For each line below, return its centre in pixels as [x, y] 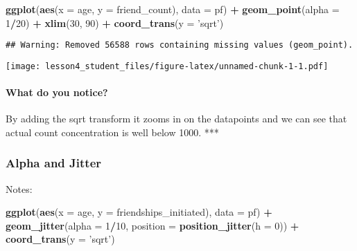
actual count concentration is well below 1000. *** [112, 132]
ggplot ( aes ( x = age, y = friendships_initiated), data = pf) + [139, 212]
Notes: [19, 188]
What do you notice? [57, 92]
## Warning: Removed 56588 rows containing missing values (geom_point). [180, 45]
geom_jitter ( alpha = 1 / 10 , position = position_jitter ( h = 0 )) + [153, 225]
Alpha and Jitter [54, 163]
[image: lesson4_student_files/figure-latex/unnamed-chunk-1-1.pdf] [167, 66]
